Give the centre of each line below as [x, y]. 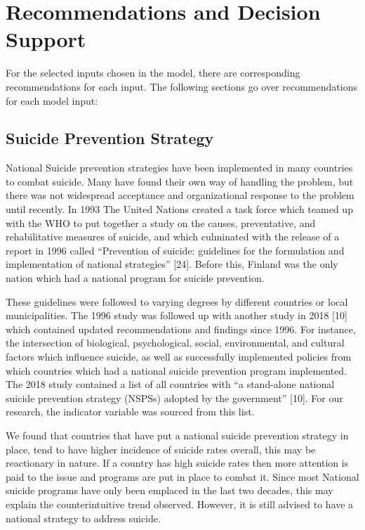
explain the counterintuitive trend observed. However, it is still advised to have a [180, 504]
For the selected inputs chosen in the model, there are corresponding [153, 73]
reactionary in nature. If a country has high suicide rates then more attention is [177, 463]
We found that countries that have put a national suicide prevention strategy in [177, 435]
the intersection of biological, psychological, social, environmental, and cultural [175, 343]
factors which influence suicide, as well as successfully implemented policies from [179, 357]
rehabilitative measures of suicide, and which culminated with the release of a [173, 237]
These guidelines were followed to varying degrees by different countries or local [177, 301]
